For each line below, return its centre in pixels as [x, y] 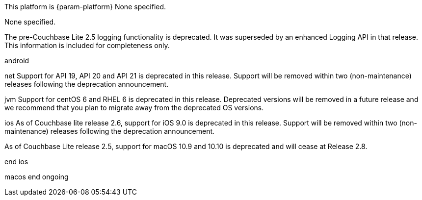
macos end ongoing [37, 177]
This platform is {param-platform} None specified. [85, 7]
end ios [16, 162]
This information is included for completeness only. [87, 45]
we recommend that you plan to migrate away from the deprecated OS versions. [134, 108]
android [17, 61]
